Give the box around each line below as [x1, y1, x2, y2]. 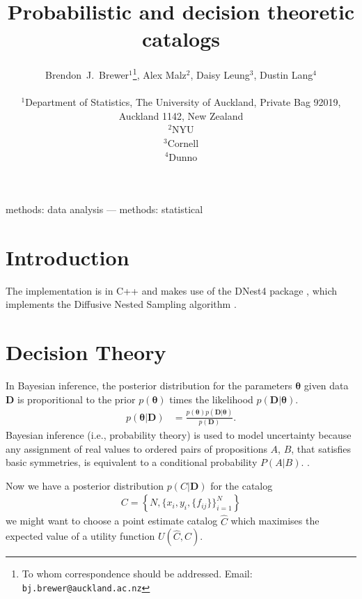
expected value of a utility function [6, 529, 155, 543]
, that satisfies [291, 441, 352, 456]
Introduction [6, 242, 129, 271]
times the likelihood [169, 391, 253, 406]
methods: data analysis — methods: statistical [6, 202, 203, 217]
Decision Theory [6, 338, 166, 366]
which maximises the [230, 513, 320, 528]
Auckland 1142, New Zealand [118, 108, 244, 123]
